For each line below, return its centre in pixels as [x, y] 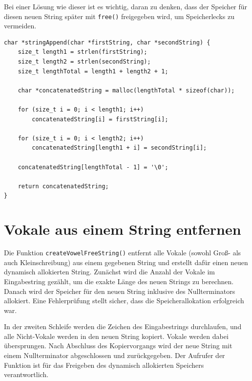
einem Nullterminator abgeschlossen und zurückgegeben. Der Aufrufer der [115, 355]
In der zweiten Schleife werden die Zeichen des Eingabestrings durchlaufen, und [123, 326]
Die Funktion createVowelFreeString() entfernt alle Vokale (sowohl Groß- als [123, 253]
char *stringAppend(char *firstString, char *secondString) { [107, 42]
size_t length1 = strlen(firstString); [83, 52]
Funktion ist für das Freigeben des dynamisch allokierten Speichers [104, 365]
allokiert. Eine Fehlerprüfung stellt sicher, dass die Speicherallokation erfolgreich [124, 301]
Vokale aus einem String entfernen [123, 229]
